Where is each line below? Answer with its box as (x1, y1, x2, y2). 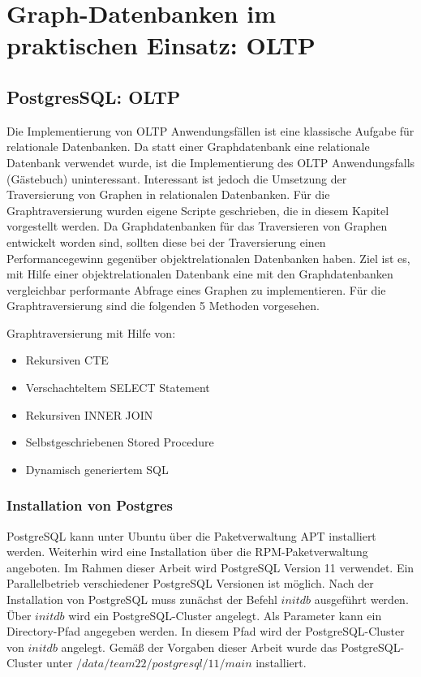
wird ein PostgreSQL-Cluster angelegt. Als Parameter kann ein (68, 606, 382, 623)
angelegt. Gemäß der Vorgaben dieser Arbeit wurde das (61, 638, 337, 655)
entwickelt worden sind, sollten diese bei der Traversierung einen (6, 233, 326, 250)
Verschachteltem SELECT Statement (25, 379, 210, 396)
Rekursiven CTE (25, 351, 109, 369)
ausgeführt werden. (314, 591, 409, 608)
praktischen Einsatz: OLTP (6, 28, 316, 62)
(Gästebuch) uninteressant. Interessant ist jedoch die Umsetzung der (6, 170, 347, 187)
